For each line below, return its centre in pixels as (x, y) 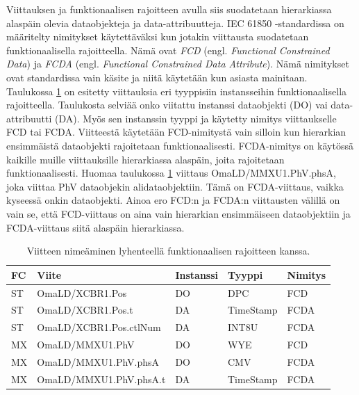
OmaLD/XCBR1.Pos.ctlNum (99, 327)
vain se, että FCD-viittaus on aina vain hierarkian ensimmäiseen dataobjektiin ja (178, 213)
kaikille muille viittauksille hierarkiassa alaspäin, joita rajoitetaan (145, 159)
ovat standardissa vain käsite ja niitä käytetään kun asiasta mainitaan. (157, 77)
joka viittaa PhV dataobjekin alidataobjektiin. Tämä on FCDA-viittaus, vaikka (175, 186)
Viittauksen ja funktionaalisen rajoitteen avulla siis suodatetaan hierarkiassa (169, 9)
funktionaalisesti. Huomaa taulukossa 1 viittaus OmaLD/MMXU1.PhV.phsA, (171, 173)
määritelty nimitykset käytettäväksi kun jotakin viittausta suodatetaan (158, 37)
